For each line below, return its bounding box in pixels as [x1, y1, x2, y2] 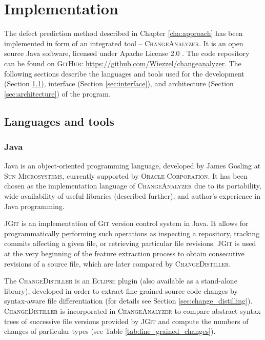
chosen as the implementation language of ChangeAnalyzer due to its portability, [4, 180, 261, 191]
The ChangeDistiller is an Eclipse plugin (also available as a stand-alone [4, 275, 237, 286]
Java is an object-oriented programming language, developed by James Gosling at [4, 160, 261, 171]
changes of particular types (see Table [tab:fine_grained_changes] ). [4, 326, 216, 336]
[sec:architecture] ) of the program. [4, 88, 111, 99]
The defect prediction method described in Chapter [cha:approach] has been [4, 28, 243, 39]
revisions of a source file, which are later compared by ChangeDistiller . [4, 258, 231, 269]
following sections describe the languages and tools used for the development [4, 68, 244, 79]
